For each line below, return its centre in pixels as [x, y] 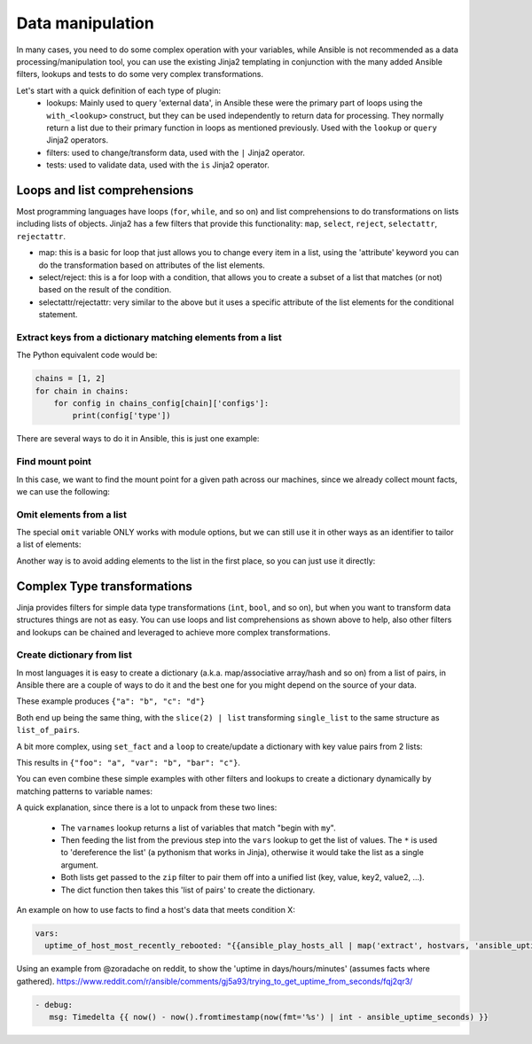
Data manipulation [85, 23]
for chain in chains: [82, 391]
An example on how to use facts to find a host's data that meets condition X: [156, 909]
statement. [58, 315]
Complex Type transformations [104, 586]
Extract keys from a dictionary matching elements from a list [149, 337]
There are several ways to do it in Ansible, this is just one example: [138, 439]
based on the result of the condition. [105, 290]
